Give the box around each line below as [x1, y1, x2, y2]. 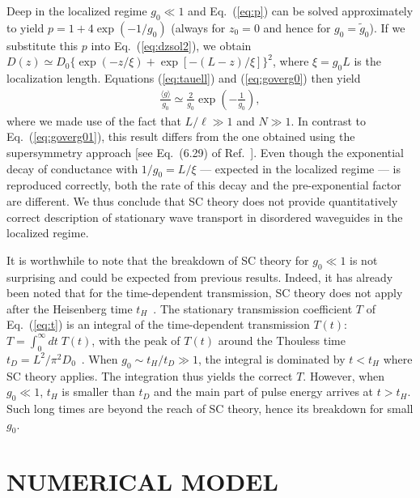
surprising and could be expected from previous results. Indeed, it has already [6, 268, 393, 285]
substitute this [6, 36, 78, 53]
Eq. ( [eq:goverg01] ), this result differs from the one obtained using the [6, 128, 355, 145]
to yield [6, 19, 45, 36]
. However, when [303, 367, 385, 384]
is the [354, 53, 381, 70]
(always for [171, 19, 226, 36]
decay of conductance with [6, 160, 138, 177]
